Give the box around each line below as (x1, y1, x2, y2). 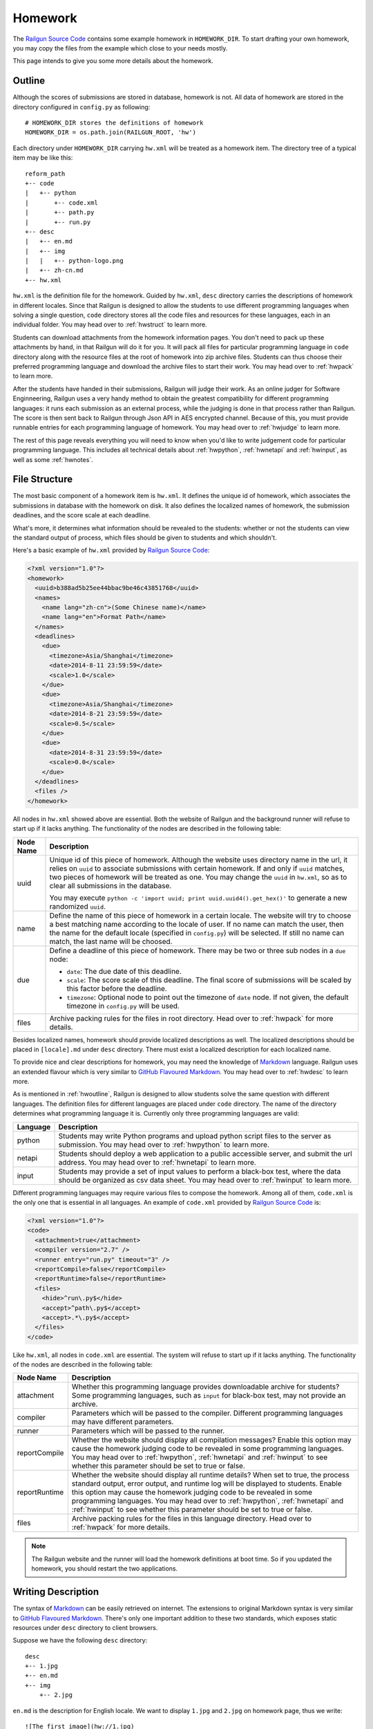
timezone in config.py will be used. (66, 1001, 180, 1010)
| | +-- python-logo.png (25, 257, 124, 265)
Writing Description (12, 1586, 99, 1598)
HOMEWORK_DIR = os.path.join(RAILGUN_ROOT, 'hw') (25, 129, 197, 136)
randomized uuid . (49, 901, 106, 911)
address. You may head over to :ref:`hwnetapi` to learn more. (58, 1157, 257, 1167)
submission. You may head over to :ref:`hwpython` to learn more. (58, 1140, 269, 1149)
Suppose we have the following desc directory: (12, 1636, 148, 1645)
